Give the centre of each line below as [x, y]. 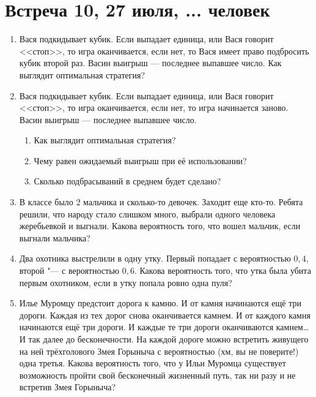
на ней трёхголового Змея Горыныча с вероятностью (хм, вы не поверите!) [159, 351]
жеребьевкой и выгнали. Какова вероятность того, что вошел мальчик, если [160, 226]
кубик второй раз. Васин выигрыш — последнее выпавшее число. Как [150, 63]
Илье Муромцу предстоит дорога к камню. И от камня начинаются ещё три [160, 303]
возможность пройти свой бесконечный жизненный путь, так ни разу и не [157, 375]
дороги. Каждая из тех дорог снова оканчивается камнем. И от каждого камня [165, 315]
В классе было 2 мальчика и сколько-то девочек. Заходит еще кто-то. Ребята [161, 202]
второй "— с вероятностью [69, 270]
